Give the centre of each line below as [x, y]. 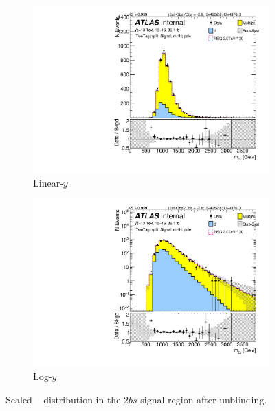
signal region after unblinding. [204, 399]
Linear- [48, 182]
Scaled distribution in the [63, 399]
